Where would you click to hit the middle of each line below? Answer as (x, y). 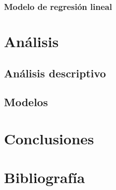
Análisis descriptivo (55, 73)
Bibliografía (45, 177)
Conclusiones (49, 138)
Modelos (26, 102)
